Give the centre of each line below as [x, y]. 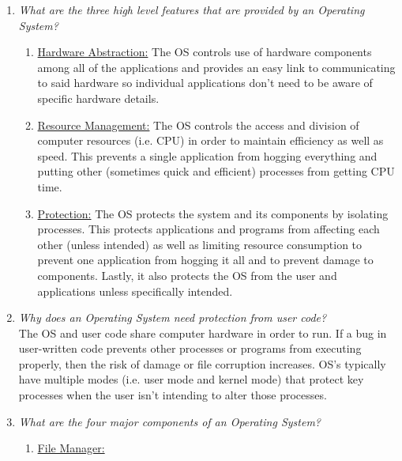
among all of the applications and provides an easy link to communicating [216, 67]
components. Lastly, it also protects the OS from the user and [187, 275]
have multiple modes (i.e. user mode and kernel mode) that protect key [191, 379]
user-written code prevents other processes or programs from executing [190, 348]
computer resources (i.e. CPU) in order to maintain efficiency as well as [210, 140]
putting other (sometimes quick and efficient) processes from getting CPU [216, 171]
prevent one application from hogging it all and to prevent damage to [205, 260]
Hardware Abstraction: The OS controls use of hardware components [205, 52]
